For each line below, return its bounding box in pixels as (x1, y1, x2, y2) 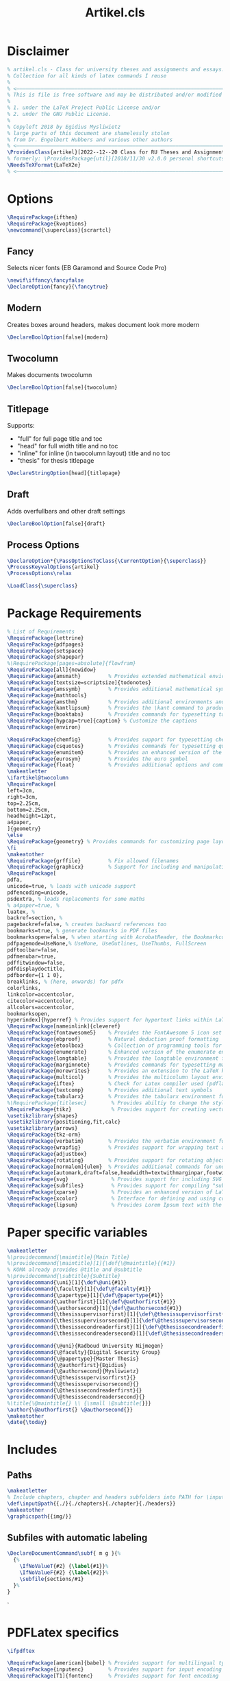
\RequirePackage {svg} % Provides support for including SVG (7, 1176, 222, 1183)
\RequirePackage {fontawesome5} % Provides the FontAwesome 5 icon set (7, 1030, 222, 1037)
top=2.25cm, (7, 800, 41, 807)
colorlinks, (7, 985, 41, 992)
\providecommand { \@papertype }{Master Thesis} (7, 1355, 139, 1362)
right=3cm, (7, 793, 38, 800)
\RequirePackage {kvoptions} (7, 220, 88, 227)
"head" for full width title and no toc (16, 442, 118, 450)
